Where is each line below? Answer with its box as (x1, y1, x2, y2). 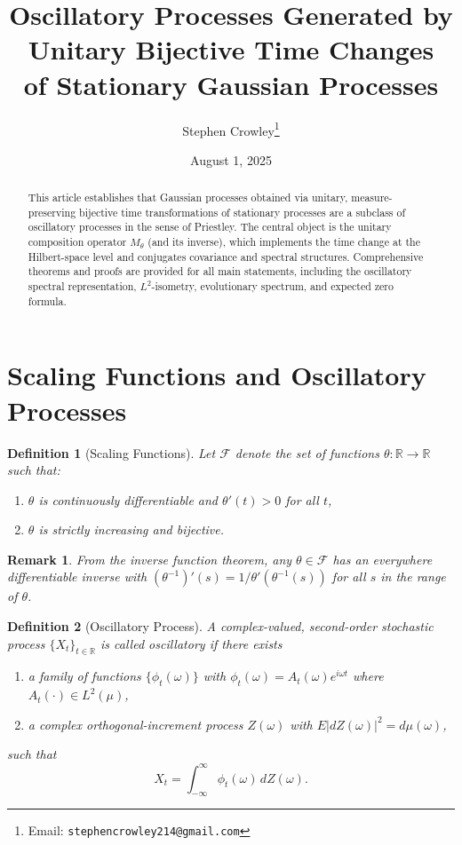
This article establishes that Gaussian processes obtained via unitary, (28, 190, 348, 205)
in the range (380, 567, 446, 586)
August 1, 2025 (190, 150, 272, 169)
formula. (28, 293, 67, 308)
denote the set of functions (235, 443, 379, 462)
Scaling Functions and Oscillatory (7, 357, 426, 393)
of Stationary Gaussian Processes (23, 66, 439, 102)
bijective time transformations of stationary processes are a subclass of (79, 204, 406, 219)
